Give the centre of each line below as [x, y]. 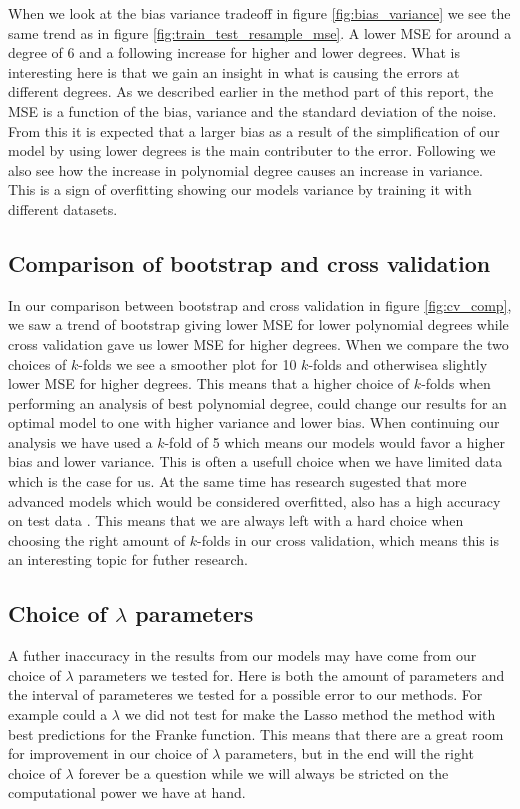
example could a [58, 714]
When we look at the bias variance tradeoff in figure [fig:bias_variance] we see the [259, 13]
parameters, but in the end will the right [349, 753]
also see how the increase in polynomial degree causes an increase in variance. [245, 169]
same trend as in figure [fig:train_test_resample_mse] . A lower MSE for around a [260, 32]
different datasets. [63, 208]
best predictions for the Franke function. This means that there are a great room [256, 733]
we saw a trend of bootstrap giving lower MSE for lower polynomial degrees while [258, 324]
